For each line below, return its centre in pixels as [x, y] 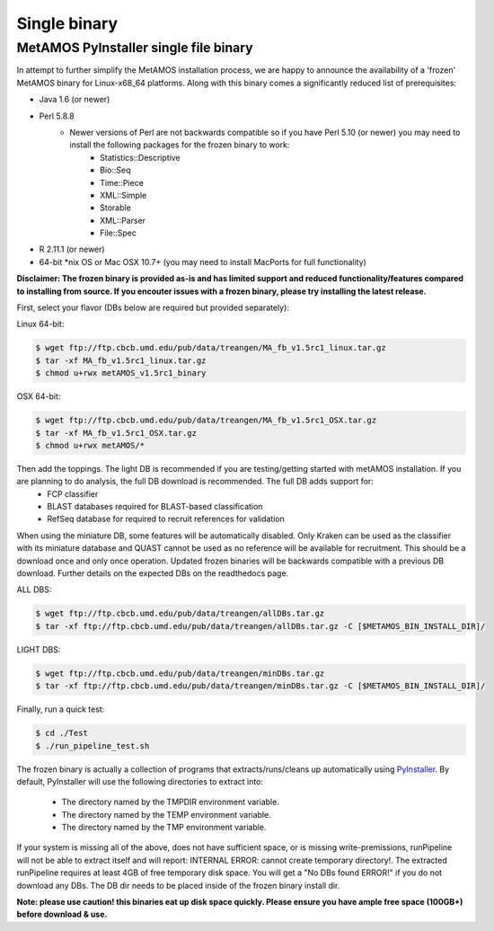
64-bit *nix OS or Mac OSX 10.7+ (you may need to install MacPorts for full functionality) [203, 262]
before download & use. [62, 914]
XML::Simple [123, 195]
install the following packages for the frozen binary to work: [180, 145]
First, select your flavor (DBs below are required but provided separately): [153, 308]
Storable [116, 208]
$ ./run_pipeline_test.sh [93, 745]
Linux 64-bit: [40, 324]
